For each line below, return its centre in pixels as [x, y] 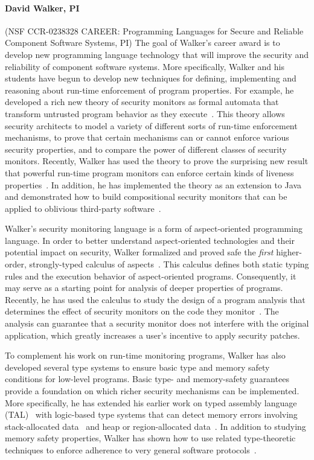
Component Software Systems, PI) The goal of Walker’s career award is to [143, 43]
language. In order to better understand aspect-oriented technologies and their [150, 240]
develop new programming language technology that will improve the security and [157, 54]
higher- [289, 252]
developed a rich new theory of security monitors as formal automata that [142, 102]
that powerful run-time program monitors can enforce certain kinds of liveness [149, 172]
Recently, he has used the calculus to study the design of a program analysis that [155, 299]
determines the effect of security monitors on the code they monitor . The [142, 311]
